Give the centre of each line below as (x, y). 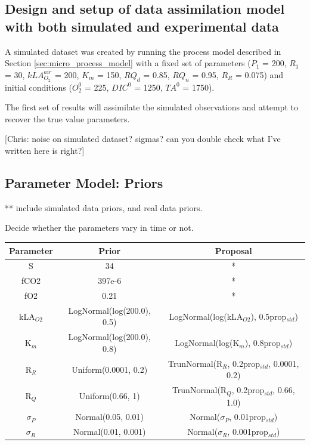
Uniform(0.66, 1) (109, 396)
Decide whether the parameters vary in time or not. (99, 228)
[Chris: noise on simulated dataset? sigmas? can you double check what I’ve (143, 139)
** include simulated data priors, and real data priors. (104, 207)
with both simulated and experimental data (142, 26)
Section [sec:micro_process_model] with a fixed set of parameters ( (128, 63)
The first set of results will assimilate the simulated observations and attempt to (151, 107)
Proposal (233, 250)
